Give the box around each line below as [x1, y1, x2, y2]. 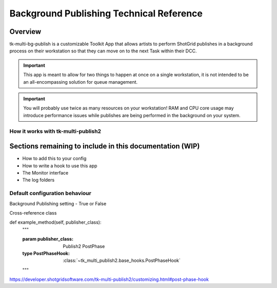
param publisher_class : [22, 236, 74, 242]
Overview [9, 27, 42, 36]
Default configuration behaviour [9, 190, 92, 197]
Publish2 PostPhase [63, 243, 105, 249]
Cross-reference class [9, 209, 57, 216]
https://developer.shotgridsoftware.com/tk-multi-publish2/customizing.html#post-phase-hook [9, 276, 209, 282]
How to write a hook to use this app [22, 162, 97, 169]
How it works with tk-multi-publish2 [9, 127, 102, 135]
